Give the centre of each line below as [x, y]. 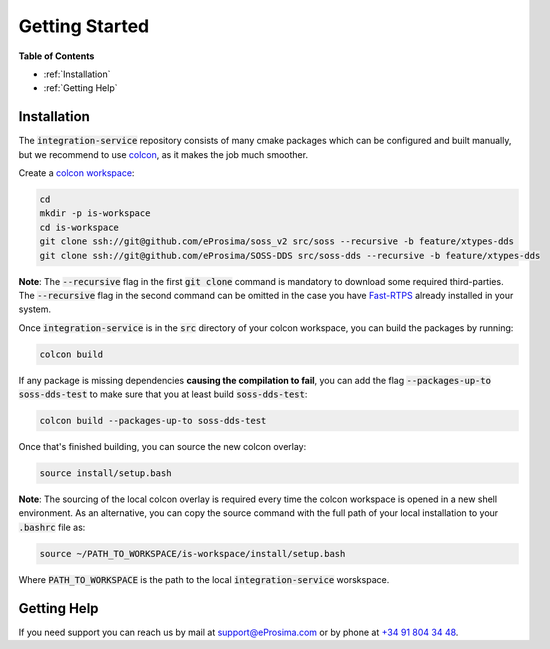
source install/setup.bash [105, 473]
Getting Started [84, 26]
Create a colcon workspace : [76, 173]
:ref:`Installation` [77, 74]
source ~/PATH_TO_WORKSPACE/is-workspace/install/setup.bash [192, 553]
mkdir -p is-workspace [95, 213]
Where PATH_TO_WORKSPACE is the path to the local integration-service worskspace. [204, 579]
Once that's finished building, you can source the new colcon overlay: [162, 447]
